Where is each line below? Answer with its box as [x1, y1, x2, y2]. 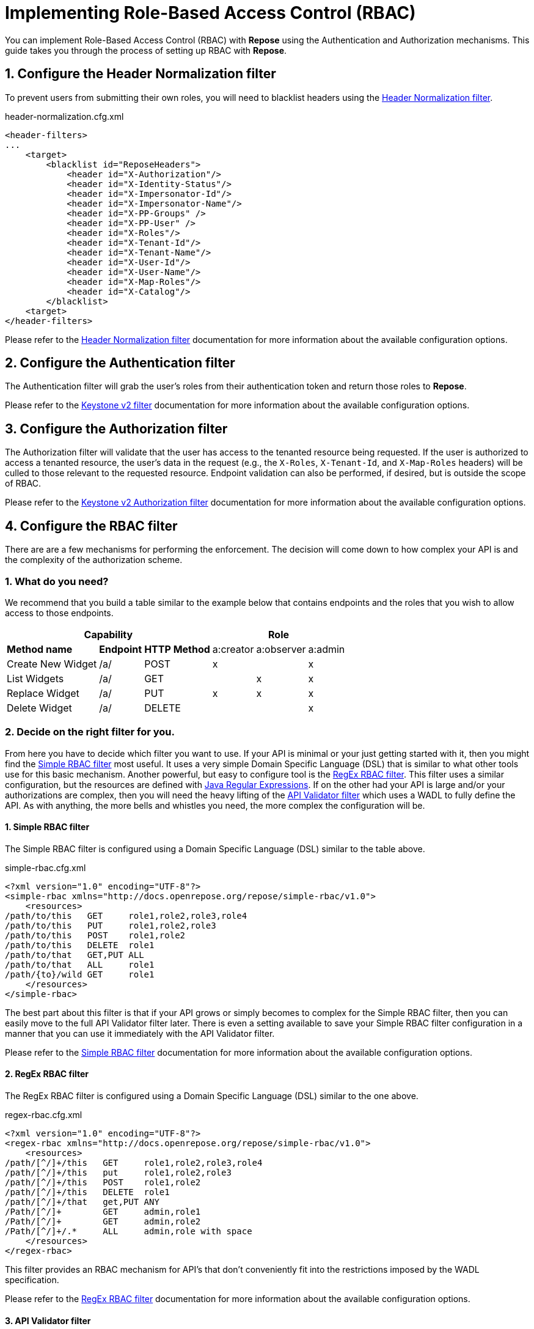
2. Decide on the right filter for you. [5, 726, 175, 738]
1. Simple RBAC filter [5, 822, 90, 833]
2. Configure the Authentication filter [5, 355, 235, 371]
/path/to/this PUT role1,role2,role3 [5, 920, 216, 930]
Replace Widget [7, 687, 79, 699]
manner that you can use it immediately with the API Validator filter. [5, 1028, 275, 1039]
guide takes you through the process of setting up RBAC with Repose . [5, 45, 287, 56]
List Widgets [7, 672, 64, 685]
